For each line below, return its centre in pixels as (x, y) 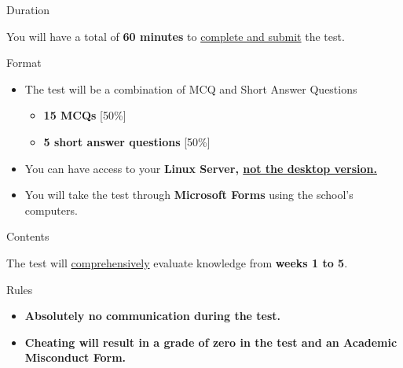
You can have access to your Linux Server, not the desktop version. (201, 168)
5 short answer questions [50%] (127, 141)
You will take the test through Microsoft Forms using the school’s (189, 195)
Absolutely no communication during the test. (153, 316)
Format (24, 63)
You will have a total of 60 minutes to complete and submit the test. (176, 36)
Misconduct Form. (75, 357)
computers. (51, 210)
